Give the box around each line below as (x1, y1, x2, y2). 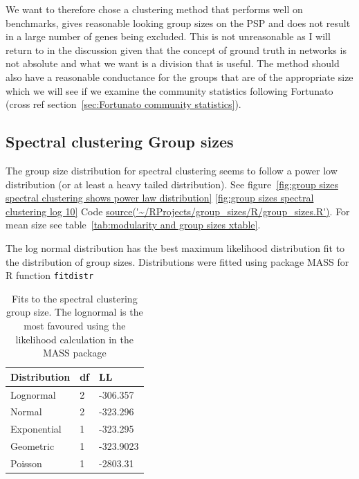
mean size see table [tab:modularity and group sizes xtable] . (6, 217, 261, 232)
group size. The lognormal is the (6, 305, 143, 319)
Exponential (10, 422, 62, 436)
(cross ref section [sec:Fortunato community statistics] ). (6, 97, 241, 111)
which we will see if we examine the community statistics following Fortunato (6, 83, 333, 98)
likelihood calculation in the (15, 332, 134, 346)
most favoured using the (24, 318, 126, 332)
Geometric (10, 439, 55, 453)
